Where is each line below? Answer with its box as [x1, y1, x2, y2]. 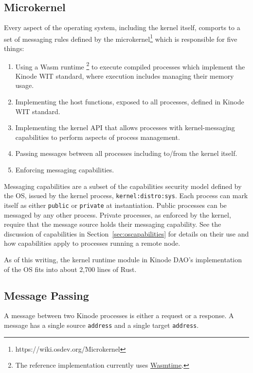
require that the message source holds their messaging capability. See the [4, 219, 221, 229]
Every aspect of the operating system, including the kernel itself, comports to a [4, 22, 240, 33]
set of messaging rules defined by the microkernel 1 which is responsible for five [4, 32, 237, 44]
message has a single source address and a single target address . [4, 320, 199, 330]
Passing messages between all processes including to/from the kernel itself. [15, 148, 237, 158]
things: [4, 43, 24, 53]
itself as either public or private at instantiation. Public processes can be [4, 200, 227, 210]
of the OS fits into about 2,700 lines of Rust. [4, 264, 137, 274]
